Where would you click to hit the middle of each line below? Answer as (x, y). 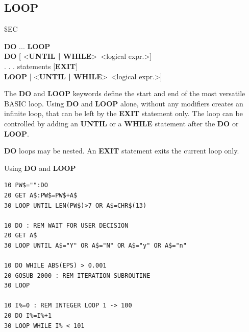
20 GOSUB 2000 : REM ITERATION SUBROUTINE (77, 275)
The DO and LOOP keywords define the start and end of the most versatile (125, 93)
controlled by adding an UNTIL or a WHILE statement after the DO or (121, 123)
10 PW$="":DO (26, 185)
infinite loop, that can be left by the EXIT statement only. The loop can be (123, 113)
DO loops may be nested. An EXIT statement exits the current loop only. (122, 151)
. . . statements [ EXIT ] (41, 66)
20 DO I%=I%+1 (28, 316)
